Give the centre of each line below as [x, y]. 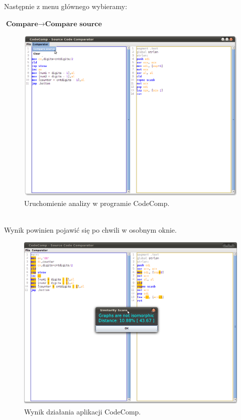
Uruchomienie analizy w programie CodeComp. [97, 203]
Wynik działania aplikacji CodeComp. [83, 411]
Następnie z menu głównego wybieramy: [66, 6]
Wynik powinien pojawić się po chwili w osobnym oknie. [90, 230]
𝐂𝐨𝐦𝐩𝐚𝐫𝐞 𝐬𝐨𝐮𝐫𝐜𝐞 [73, 24]
